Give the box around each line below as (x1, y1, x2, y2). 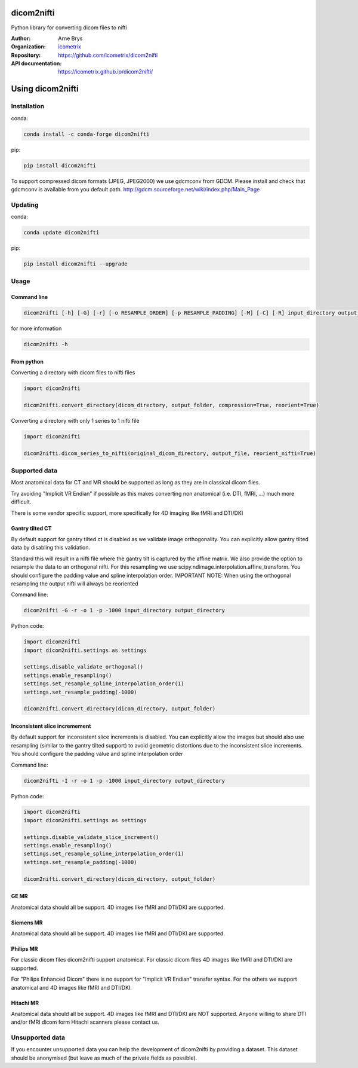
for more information (11, 325, 62, 332)
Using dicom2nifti (11, 84, 79, 94)
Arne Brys (58, 35, 83, 42)
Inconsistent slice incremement (11, 722, 91, 730)
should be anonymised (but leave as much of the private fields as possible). (11, 1054, 197, 1061)
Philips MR (11, 945, 38, 952)
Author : (11, 35, 31, 42)
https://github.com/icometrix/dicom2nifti (58, 51, 158, 59)
